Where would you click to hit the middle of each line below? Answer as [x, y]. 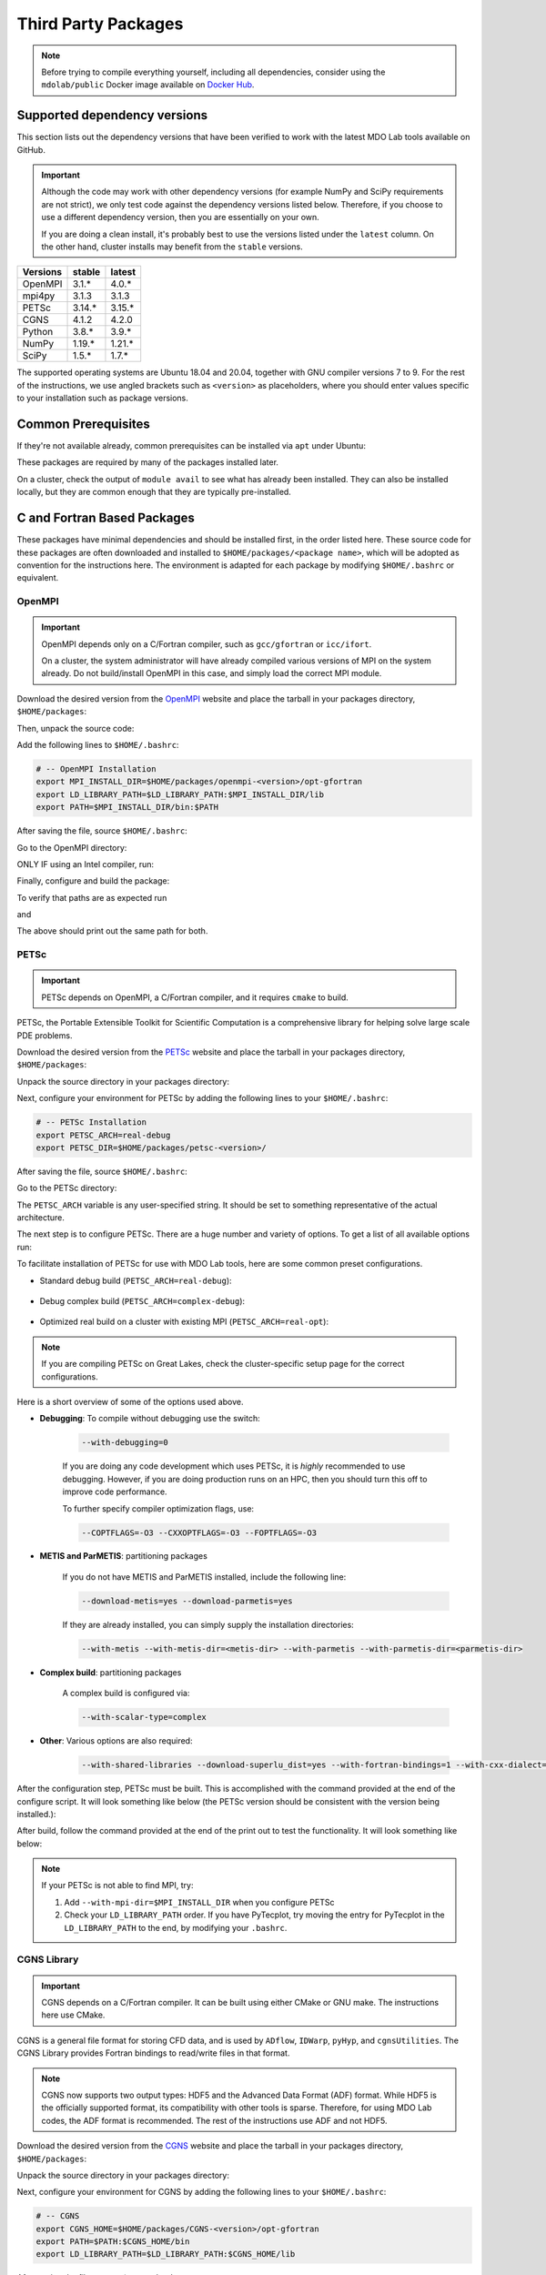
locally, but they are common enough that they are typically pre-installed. [154, 492]
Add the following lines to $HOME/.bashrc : [98, 744]
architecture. [41, 1218]
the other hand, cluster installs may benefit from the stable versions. [172, 247]
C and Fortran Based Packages [106, 518]
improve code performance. [115, 1491]
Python [38, 332]
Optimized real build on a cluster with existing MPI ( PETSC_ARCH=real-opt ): [184, 1322]
